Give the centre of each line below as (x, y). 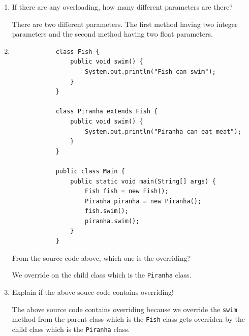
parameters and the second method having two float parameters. (112, 34)
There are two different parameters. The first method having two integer (125, 24)
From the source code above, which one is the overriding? (101, 257)
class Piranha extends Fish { (107, 112)
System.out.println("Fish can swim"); (150, 71)
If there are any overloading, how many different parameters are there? (122, 7)
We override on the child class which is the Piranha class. (102, 275)
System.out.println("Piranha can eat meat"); (163, 131)
